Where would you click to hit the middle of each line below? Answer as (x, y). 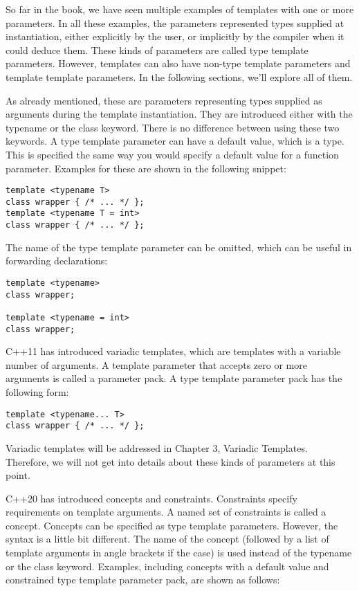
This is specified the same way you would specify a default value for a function (172, 154)
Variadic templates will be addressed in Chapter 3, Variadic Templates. (157, 447)
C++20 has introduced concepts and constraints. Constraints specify (151, 498)
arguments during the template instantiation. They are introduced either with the (179, 114)
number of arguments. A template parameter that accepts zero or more (156, 364)
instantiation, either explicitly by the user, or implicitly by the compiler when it (175, 36)
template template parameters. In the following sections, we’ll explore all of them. (179, 76)
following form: (37, 392)
